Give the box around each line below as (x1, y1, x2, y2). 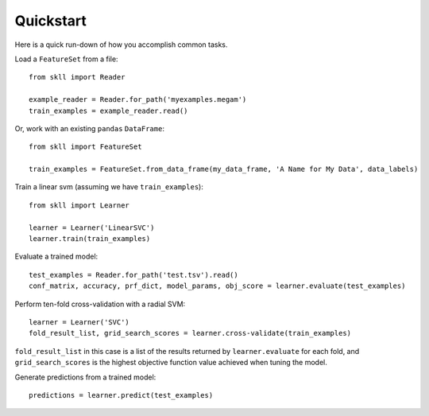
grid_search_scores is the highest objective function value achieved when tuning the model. (14, 358, 327, 367)
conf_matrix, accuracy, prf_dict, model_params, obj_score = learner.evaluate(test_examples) (29, 282, 406, 290)
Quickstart (14, 12, 87, 29)
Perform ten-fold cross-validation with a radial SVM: (14, 299, 186, 309)
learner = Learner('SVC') (29, 317, 130, 326)
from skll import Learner (29, 200, 130, 210)
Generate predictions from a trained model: (14, 372, 157, 382)
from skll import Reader (29, 72, 126, 82)
